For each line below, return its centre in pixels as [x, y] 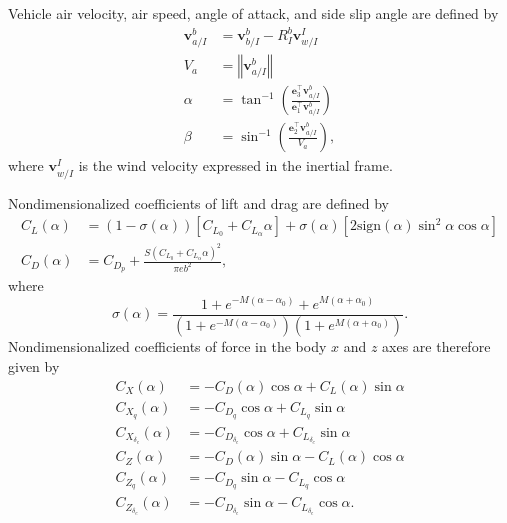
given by [34, 366]
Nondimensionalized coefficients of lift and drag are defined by [198, 202]
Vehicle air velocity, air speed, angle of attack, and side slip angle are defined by [253, 13]
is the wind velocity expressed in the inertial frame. [235, 165]
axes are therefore [436, 346]
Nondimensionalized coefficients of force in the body [167, 346]
